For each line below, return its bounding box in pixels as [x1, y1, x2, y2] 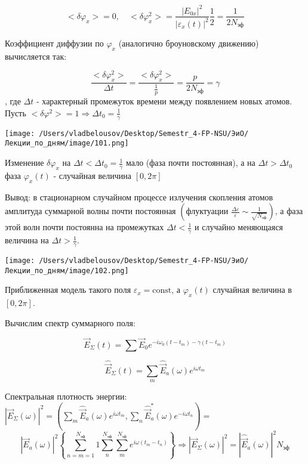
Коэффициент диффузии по [5, 36, 104, 49]
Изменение [5, 156, 44, 169]
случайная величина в [212, 283, 292, 296]
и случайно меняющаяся [195, 221, 283, 233]
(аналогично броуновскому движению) [118, 36, 259, 49]
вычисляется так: [5, 50, 67, 62]
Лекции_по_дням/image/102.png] [5, 266, 129, 275]
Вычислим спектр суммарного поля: [5, 316, 135, 329]
